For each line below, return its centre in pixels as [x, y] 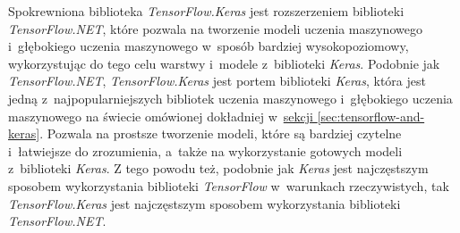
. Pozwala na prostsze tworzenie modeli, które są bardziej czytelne [221, 133]
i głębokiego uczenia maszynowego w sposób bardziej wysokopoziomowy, [209, 46]
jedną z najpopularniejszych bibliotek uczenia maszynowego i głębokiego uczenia [230, 98]
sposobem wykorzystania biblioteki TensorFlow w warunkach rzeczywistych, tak [229, 185]
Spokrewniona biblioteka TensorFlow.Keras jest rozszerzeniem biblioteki [206, 11]
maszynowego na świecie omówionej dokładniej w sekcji [161, 116]
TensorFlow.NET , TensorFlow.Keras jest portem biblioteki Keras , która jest [217, 81]
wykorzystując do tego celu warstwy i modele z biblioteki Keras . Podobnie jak [224, 63]
